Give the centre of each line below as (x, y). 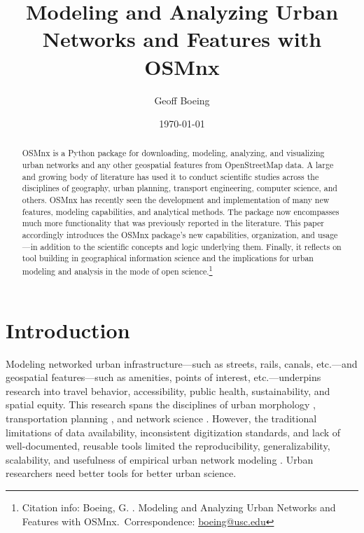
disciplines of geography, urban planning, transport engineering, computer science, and (180, 188)
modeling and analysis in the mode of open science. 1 (117, 270)
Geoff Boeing (182, 100)
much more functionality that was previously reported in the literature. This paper (173, 223)
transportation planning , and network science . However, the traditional (161, 418)
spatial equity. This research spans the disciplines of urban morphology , (161, 404)
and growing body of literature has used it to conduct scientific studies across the (170, 176)
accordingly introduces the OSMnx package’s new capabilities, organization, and (168, 235)
